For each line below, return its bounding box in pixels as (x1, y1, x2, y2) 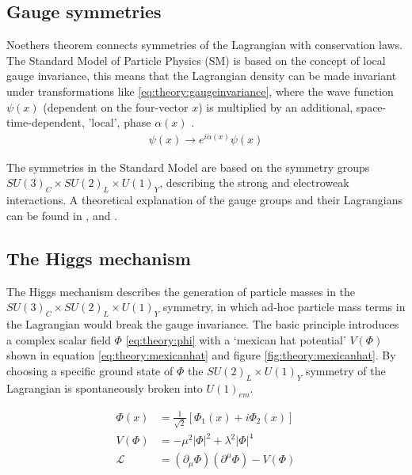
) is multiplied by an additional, (198, 98, 353, 115)
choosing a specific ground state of (6, 362, 174, 378)
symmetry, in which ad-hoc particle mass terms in (162, 298, 406, 315)
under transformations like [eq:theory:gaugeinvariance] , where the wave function (6, 82, 394, 99)
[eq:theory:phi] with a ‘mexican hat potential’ (125, 331, 346, 348)
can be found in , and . (6, 207, 118, 223)
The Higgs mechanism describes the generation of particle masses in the (6, 283, 356, 299)
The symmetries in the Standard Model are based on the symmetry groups (6, 158, 370, 175)
